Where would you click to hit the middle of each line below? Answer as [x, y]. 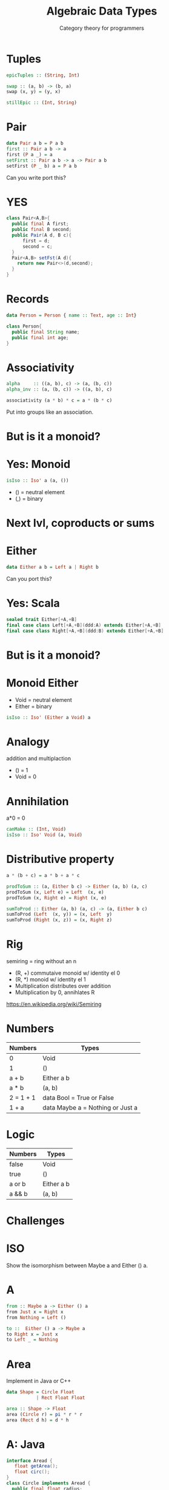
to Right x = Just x [32, 1334]
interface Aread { [29, 1461]
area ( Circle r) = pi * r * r [45, 1414]
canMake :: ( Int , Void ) [36, 829]
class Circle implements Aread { [48, 1483]
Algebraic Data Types [102, 11]
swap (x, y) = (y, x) [34, 92]
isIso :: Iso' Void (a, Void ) [45, 835]
